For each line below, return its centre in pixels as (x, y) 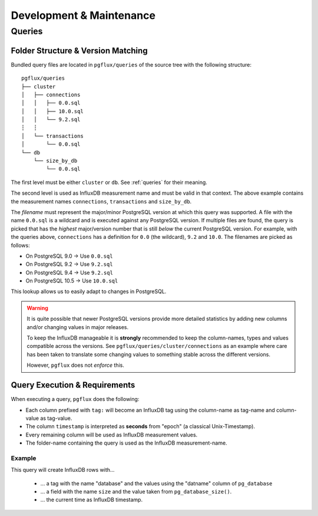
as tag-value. (56, 418)
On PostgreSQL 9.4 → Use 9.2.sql (69, 272)
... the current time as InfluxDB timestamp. (92, 500)
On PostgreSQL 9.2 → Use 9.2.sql (69, 264)
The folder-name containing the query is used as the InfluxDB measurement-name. (126, 443)
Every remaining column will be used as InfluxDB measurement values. (112, 435)
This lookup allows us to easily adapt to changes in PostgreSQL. (89, 291)
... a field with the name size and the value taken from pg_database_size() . (136, 492)
